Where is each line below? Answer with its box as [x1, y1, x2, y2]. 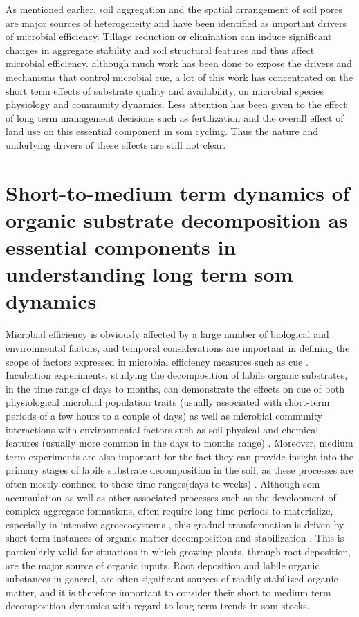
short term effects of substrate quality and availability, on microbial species [6, 83, 324, 98]
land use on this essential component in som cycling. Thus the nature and [6, 124, 319, 138]
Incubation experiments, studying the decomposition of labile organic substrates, [6, 368, 348, 382]
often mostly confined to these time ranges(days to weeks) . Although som [6, 476, 320, 490]
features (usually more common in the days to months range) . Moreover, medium [6, 436, 353, 450]
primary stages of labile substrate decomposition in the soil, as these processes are [6, 463, 353, 477]
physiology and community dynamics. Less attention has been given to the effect [6, 97, 347, 111]
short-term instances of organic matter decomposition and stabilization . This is [6, 530, 344, 545]
